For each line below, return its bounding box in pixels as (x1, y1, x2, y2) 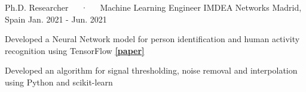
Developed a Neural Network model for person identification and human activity (5, 33, 300, 45)
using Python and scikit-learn (5, 75, 113, 88)
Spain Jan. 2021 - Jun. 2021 (5, 12, 107, 25)
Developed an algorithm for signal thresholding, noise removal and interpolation (5, 64, 298, 77)
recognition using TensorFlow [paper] (5, 44, 145, 56)
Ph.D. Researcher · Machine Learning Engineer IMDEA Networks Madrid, (5, 1, 302, 13)
